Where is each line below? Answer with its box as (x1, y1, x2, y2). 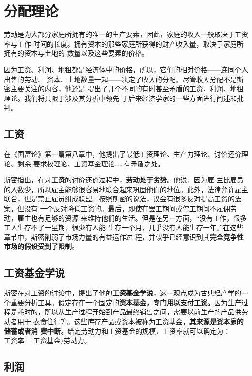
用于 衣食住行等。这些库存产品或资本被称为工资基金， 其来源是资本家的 (17, 316, 244, 326)
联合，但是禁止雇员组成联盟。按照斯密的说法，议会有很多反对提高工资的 (4, 194, 235, 204)
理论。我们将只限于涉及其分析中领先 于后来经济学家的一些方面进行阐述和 (4, 93, 237, 103)
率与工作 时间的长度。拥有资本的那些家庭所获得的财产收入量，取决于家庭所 (4, 38, 244, 49)
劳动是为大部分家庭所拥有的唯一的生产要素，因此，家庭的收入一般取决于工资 (4, 29, 248, 39)
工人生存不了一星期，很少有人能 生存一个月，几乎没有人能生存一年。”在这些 (4, 222, 244, 232)
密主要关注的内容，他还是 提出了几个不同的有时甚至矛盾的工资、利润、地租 (4, 83, 244, 94)
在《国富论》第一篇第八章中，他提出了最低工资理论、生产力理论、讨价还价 (4, 149, 241, 159)
